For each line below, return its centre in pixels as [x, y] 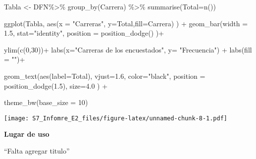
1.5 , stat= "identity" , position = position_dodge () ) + [84, 33]
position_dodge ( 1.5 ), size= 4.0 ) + [56, 85]
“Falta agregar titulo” [37, 151]
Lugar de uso [27, 134]
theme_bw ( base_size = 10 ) [46, 102]
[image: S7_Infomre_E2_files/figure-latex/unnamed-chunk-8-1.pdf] [116, 118]
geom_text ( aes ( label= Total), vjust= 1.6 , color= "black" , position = [105, 76]
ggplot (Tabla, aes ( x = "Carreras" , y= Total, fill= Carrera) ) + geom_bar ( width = [126, 23]
